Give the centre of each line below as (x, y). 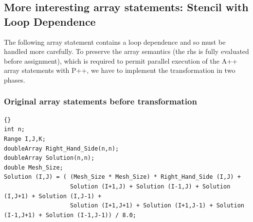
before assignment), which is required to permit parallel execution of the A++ (121, 60)
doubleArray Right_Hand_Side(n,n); (62, 148)
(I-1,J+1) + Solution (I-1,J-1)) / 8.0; (70, 215)
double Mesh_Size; (34, 167)
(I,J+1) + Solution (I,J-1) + (53, 196)
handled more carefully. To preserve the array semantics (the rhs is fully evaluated (126, 51)
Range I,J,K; (25, 139)
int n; (14, 129)
